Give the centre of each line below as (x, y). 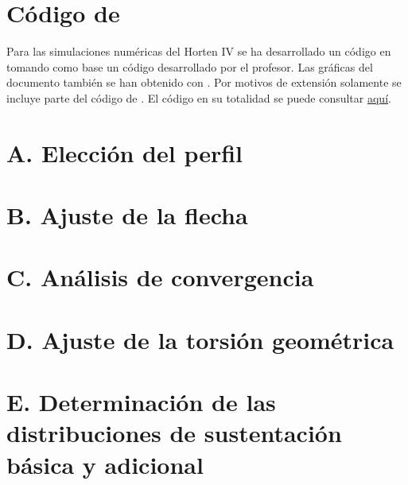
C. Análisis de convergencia (160, 277)
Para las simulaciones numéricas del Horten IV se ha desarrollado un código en (199, 51)
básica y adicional (105, 464)
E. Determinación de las (141, 402)
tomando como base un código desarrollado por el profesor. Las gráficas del (190, 66)
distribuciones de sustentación (174, 433)
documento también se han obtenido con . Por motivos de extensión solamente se (204, 82)
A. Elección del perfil (125, 152)
